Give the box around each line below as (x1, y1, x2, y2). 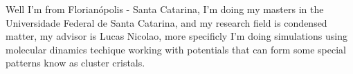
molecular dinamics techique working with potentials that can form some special (6, 42, 346, 56)
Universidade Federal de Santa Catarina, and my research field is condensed (6, 15, 327, 29)
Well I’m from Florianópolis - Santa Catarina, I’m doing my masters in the (6, 2, 324, 16)
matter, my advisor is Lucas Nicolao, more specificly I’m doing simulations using (6, 29, 347, 43)
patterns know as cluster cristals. (6, 56, 145, 70)
